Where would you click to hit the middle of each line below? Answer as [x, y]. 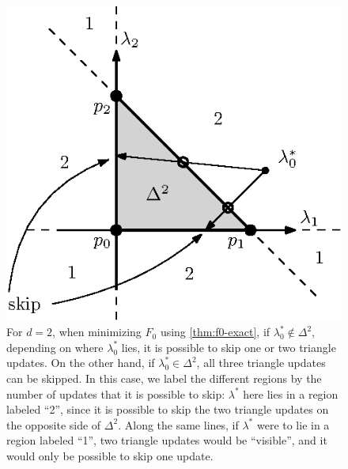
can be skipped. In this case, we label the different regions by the [164, 378]
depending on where [55, 347]
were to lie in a [293, 424]
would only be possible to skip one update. [110, 456]
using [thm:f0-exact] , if [215, 332]
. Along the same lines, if [178, 424]
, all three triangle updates [261, 363]
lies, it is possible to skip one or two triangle [229, 347]
